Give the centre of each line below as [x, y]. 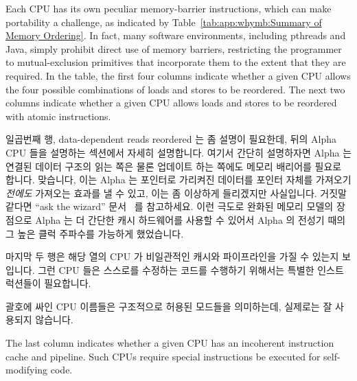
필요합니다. [68, 283]
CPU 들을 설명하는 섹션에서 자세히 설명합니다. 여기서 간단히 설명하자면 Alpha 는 [179, 152]
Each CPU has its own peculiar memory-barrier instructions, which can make [169, 8]
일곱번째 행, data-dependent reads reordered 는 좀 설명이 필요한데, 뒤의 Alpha [171, 139]
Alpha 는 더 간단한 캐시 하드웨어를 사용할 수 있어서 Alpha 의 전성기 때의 [191, 219]
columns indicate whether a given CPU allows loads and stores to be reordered [171, 103]
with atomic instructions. [58, 116]
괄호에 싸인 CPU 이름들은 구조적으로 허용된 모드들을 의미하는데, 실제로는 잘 [169, 306]
